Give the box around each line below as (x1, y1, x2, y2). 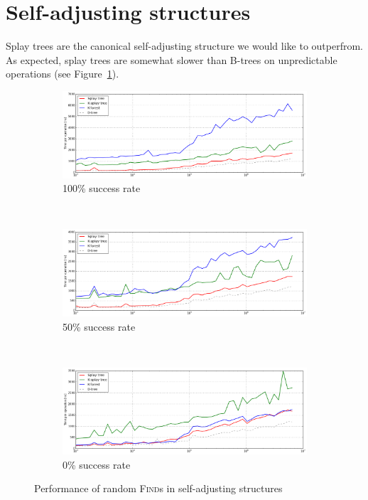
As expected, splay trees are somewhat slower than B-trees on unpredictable (6, 52, 337, 67)
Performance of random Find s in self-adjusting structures (34, 481, 283, 496)
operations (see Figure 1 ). (6, 66, 119, 81)
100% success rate (63, 181, 141, 196)
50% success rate (63, 319, 136, 334)
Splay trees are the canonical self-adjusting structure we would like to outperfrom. (6, 38, 363, 53)
